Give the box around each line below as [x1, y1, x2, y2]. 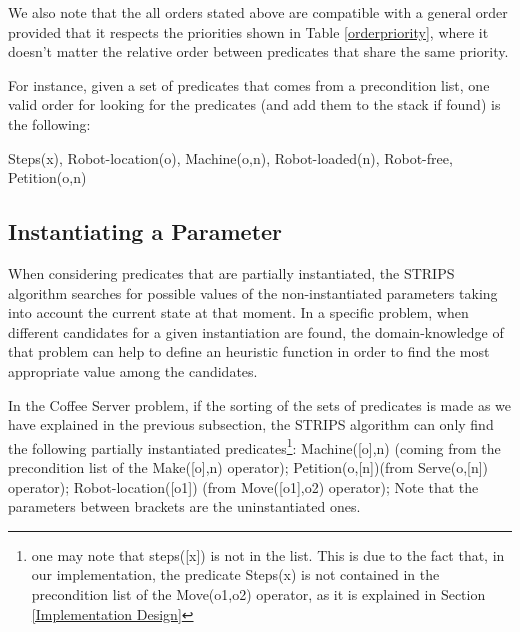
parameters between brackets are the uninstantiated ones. [8, 496, 361, 517]
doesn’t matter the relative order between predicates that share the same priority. [8, 41, 509, 62]
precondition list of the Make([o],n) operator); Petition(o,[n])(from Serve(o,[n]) [8, 456, 489, 477]
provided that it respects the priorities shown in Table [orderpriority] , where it [8, 21, 489, 42]
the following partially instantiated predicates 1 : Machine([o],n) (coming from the [8, 434, 501, 458]
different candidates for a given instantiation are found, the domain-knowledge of [8, 321, 504, 342]
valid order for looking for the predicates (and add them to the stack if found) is [8, 94, 501, 115]
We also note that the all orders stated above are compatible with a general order [8, 2, 508, 22]
